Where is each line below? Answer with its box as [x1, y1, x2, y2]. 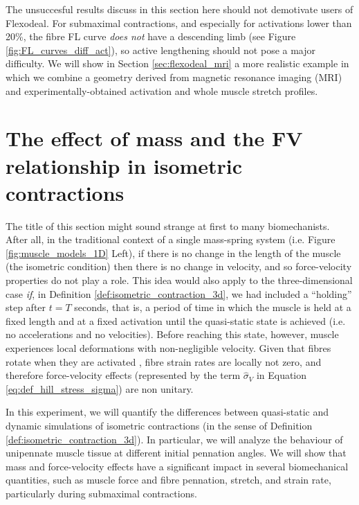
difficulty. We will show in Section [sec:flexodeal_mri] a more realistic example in [6, 56, 349, 71]
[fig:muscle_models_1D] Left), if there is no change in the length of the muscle [6, 245, 341, 260]
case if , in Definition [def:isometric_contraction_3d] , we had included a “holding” [6, 286, 352, 301]
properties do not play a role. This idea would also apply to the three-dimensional [6, 273, 353, 287]
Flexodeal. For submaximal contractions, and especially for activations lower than [6, 15, 352, 30]
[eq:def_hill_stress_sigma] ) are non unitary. [6, 381, 194, 396]
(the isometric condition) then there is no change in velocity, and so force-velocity [6, 259, 352, 274]
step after [6, 300, 46, 314]
